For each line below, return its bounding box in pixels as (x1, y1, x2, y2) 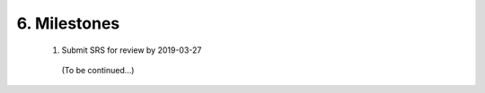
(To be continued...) (61, 64, 135, 75)
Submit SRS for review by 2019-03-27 (61, 45, 202, 55)
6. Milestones (16, 13, 120, 33)
